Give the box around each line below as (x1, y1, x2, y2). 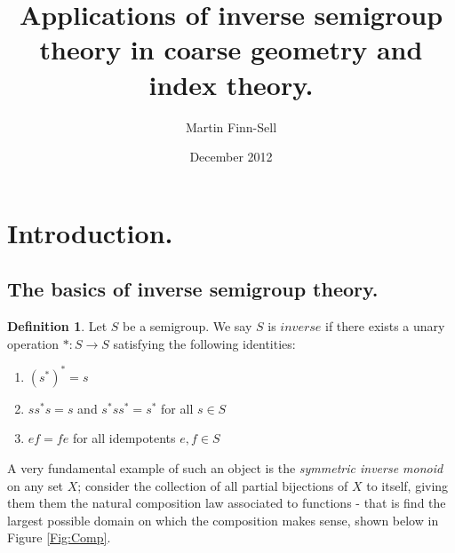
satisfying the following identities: (113, 334, 296, 352)
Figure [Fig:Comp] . (7, 528, 111, 547)
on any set (7, 476, 64, 494)
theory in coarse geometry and (39, 31, 423, 67)
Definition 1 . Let (7, 317, 108, 336)
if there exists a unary (325, 317, 445, 336)
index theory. (148, 66, 314, 102)
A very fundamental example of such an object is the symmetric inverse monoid (7, 458, 443, 477)
